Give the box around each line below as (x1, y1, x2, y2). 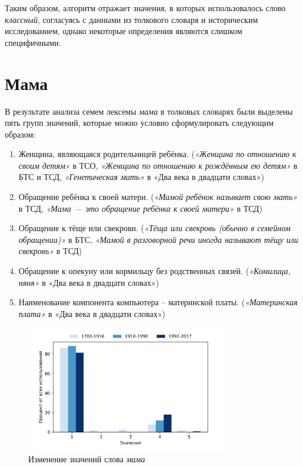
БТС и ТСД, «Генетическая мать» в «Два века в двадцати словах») (18, 171, 264, 183)
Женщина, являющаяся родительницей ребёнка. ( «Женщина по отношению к (18, 148, 297, 160)
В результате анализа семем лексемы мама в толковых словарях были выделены (5, 105, 293, 117)
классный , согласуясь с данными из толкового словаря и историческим (5, 13, 258, 25)
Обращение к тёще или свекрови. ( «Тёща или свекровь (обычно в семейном (18, 222, 291, 234)
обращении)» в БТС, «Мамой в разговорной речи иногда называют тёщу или (18, 233, 298, 245)
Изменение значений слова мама (28, 452, 145, 465)
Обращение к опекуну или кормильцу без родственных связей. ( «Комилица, (18, 265, 291, 277)
